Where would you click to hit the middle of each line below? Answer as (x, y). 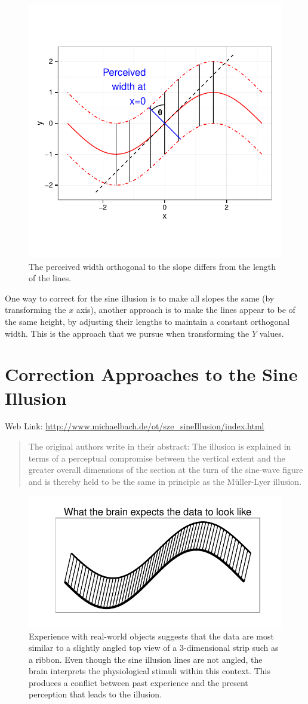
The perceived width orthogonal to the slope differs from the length (153, 266)
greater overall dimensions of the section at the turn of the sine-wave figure (166, 470)
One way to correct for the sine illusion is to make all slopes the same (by (140, 298)
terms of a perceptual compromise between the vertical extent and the (157, 458)
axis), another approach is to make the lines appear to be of (186, 310)
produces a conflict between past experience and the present (138, 682)
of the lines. (50, 278)
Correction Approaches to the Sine (151, 374)
